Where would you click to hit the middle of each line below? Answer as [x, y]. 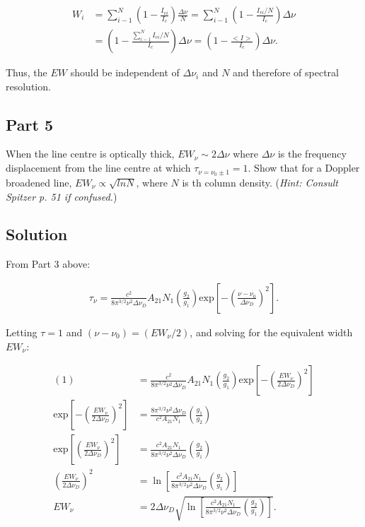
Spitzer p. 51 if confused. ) [62, 196]
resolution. [28, 86]
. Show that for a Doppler [304, 168]
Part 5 [30, 124]
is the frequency [312, 154]
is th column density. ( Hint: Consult [260, 182]
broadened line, [39, 182]
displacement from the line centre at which [98, 168]
